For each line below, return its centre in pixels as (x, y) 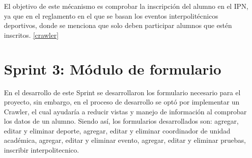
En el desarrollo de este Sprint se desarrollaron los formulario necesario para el (122, 92)
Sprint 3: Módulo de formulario (113, 68)
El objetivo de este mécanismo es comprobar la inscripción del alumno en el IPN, (126, 6)
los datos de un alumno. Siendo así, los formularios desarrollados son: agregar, (121, 121)
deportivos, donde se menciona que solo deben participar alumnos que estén (118, 25)
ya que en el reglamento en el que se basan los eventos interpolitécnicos (111, 15)
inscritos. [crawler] (31, 35)
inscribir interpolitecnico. (42, 150)
